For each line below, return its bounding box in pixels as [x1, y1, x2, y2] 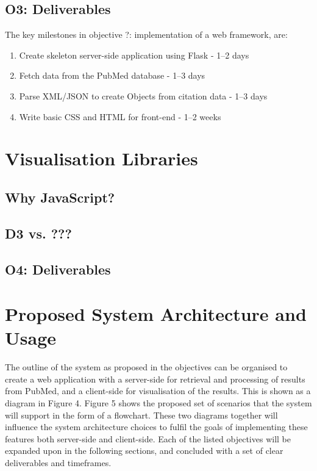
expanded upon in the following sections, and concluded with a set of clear [5, 444, 283, 457]
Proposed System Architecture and [5, 301, 307, 326]
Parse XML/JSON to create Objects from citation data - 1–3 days [19, 89, 268, 102]
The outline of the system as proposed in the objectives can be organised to [5, 361, 288, 373]
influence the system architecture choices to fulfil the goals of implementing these [5, 420, 308, 433]
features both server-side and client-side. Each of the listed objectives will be [5, 432, 291, 445]
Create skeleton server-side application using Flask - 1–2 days [19, 48, 249, 61]
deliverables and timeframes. [5, 456, 112, 469]
